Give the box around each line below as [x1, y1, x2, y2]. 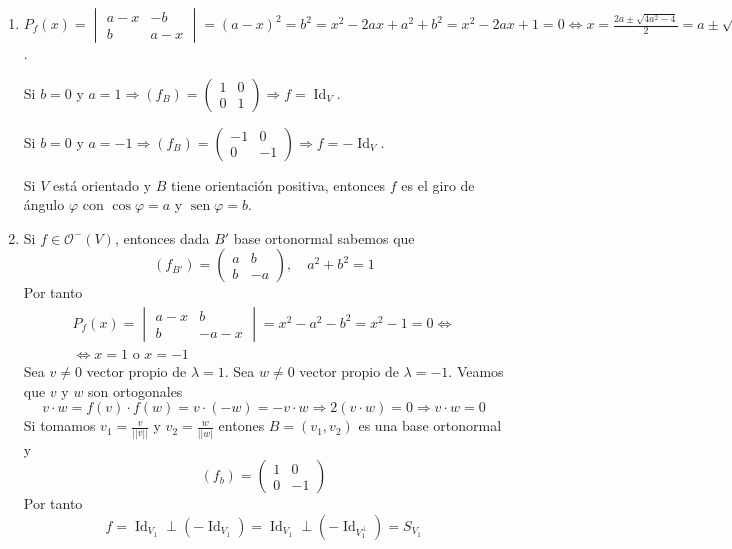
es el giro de [401, 174, 475, 195]
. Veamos [448, 361, 504, 382]
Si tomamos [23, 415, 96, 436]
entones [218, 415, 265, 436]
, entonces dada [114, 227, 210, 248]
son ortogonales [88, 380, 183, 401]
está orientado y [52, 174, 152, 195]
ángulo [23, 194, 65, 215]
